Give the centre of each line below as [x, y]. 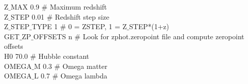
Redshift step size [82, 16]
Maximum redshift [78, 7]
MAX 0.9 [25, 7]
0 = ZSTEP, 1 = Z [98, 26]
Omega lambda [84, 76]
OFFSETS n [53, 36]
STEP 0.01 [28, 16]
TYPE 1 [45, 26]
